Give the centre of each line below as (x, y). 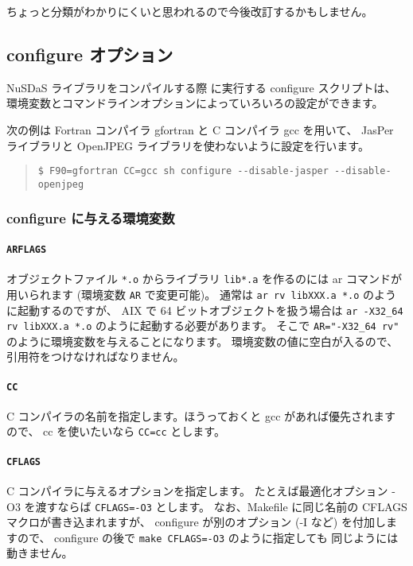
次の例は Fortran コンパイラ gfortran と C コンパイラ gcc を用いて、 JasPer (200, 129)
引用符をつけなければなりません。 (95, 357)
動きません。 (40, 553)
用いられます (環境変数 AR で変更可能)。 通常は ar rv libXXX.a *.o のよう (202, 294)
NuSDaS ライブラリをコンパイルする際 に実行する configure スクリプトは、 (201, 87)
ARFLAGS (27, 249)
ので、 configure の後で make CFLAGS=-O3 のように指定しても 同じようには (208, 537)
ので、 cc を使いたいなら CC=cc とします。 (116, 431)
